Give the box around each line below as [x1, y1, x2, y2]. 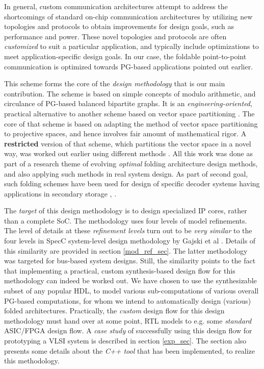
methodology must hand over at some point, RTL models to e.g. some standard [4, 315, 252, 326]
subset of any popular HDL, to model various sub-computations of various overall [4, 285, 259, 296]
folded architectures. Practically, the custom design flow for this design [4, 305, 225, 316]
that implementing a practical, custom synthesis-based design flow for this [4, 265, 235, 276]
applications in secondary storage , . [4, 188, 117, 199]
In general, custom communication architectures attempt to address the [4, 1, 228, 11]
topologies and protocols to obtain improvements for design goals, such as [4, 21, 234, 32]
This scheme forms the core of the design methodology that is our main [4, 78, 225, 89]
